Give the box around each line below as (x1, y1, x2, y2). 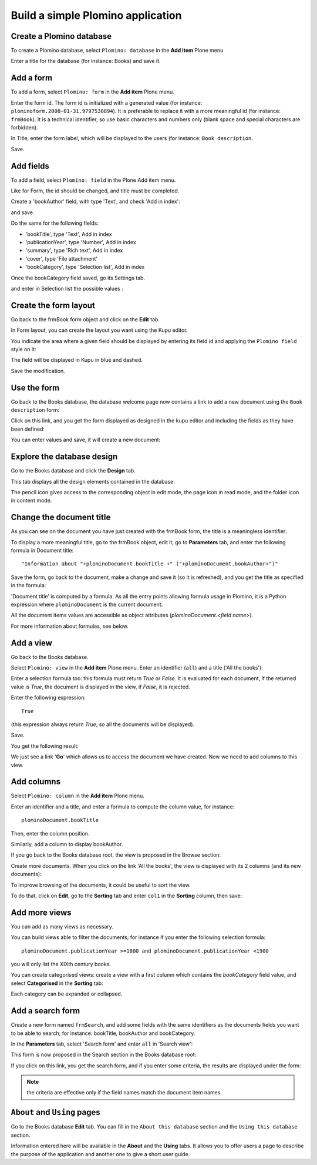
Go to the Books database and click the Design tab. (11, 467, 136, 474)
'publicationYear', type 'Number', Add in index (25, 238, 136, 245)
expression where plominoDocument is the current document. (11, 601, 163, 608)
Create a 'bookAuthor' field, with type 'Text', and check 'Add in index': (11, 198, 180, 205)
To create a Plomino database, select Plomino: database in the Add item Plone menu (11, 47, 224, 54)
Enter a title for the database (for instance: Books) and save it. (11, 58, 161, 65)
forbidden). (11, 124, 38, 131)
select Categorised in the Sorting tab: (11, 980, 104, 987)
